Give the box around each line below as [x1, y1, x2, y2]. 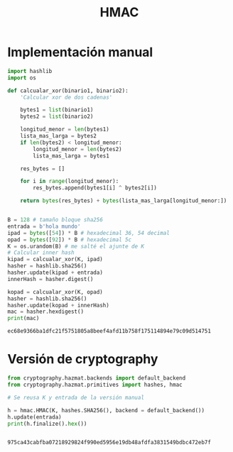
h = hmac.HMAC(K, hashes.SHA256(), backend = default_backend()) [7, 407, 205, 414]
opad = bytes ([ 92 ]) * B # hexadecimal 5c [7, 236, 132, 243]
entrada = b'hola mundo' [7, 223, 81, 230]
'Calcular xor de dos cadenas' [20, 94, 113, 101]
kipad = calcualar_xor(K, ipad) [7, 256, 103, 263]
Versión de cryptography [7, 351, 158, 368]
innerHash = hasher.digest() [7, 275, 94, 282]
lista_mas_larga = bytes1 [33, 152, 110, 160]
